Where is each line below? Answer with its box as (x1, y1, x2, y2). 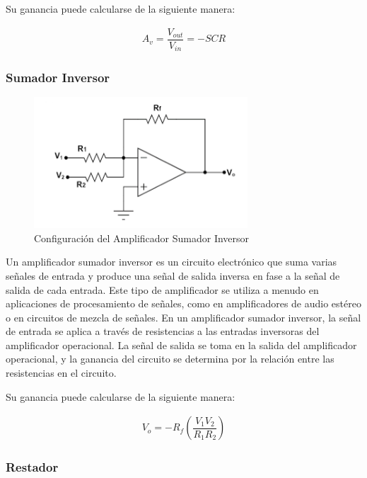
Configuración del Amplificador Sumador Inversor (34, 230, 250, 245)
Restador (6, 458, 59, 476)
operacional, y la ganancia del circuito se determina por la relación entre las (6, 351, 334, 366)
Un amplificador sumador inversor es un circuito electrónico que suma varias (6, 254, 337, 269)
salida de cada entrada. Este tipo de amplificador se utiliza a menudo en (6, 282, 319, 297)
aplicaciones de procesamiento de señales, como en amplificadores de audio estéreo (6, 296, 361, 311)
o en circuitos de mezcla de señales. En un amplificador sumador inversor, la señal (6, 309, 361, 324)
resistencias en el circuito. (6, 365, 117, 380)
